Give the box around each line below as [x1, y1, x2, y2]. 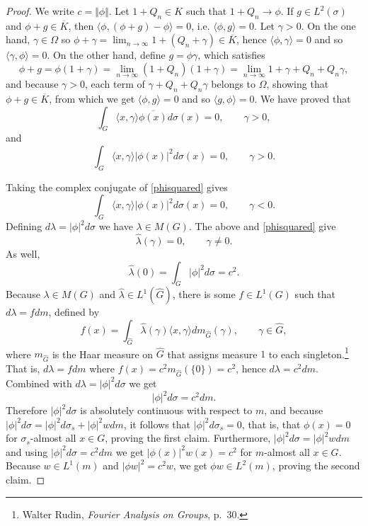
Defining [6, 219, 42, 234]
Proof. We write [6, 4, 74, 18]
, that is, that [241, 416, 301, 431]
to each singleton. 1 [268, 344, 349, 361]
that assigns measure [167, 346, 258, 361]
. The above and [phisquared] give [188, 219, 336, 234]
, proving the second [272, 458, 360, 473]
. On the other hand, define [47, 47, 166, 62]
